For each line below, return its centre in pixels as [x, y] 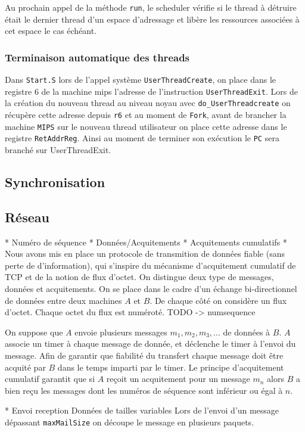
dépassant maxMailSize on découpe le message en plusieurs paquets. [130, 422]
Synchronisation [55, 181]
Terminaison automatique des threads [97, 57]
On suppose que [34, 332]
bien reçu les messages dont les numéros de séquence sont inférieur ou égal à [144, 390]
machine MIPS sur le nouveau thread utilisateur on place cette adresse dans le [146, 126]
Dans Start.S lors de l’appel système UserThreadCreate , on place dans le [140, 80]
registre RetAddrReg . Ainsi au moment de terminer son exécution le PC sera [142, 138]
